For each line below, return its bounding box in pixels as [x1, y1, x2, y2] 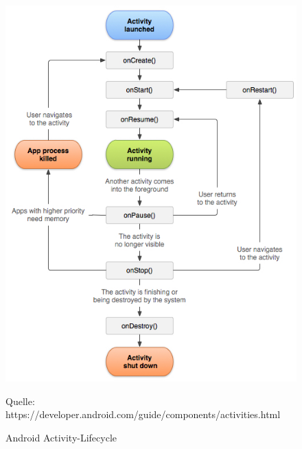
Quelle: [5, 393, 35, 408]
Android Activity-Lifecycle [5, 430, 117, 444]
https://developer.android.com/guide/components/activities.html [5, 407, 281, 422]
